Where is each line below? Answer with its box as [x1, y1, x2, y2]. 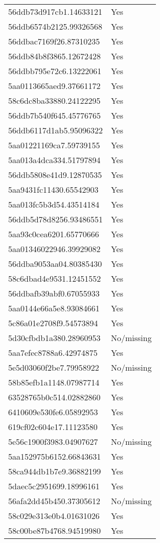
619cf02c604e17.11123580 [8, 421, 98, 433]
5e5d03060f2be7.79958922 [8, 361, 99, 373]
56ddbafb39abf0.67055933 [8, 287, 100, 299]
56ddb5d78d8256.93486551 [8, 213, 103, 225]
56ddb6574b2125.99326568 [8, 20, 103, 32]
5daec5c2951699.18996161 [8, 480, 100, 492]
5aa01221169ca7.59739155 [8, 139, 100, 151]
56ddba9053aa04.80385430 [8, 258, 102, 269]
